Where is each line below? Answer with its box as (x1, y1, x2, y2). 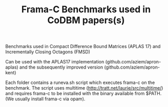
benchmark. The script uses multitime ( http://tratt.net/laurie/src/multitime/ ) (5, 85, 163, 91)
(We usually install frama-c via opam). (5, 96, 86, 102)
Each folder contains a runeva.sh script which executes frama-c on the (5, 79, 155, 85)
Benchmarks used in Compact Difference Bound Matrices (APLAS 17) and (5, 44, 161, 50)
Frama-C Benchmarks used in (21, 4, 151, 15)
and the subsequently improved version (19, 64, 103, 70)
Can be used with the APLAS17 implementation (5, 59, 104, 65)
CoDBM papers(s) (47, 14, 125, 26)
